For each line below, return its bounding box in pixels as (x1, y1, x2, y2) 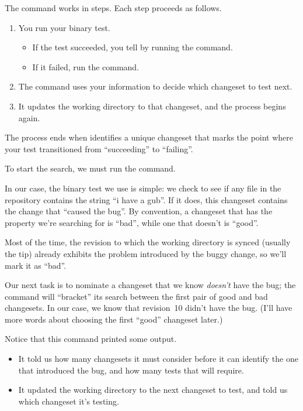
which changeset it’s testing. (18, 395, 119, 407)
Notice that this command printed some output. (5, 333, 177, 345)
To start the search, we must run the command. (5, 162, 176, 174)
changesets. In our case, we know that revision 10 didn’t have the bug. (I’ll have (5, 302, 292, 314)
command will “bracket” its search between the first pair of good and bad (5, 290, 268, 302)
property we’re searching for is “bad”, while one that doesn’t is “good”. (5, 216, 259, 228)
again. (18, 111, 40, 124)
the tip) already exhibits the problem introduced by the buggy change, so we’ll (5, 247, 287, 259)
